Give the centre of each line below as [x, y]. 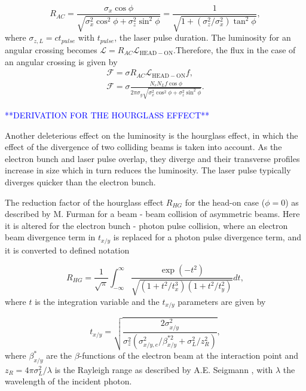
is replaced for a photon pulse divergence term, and [207, 237]
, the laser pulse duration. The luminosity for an [203, 37]
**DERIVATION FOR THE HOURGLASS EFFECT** [107, 115]
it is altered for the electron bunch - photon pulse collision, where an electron [146, 225]
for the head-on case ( [225, 202]
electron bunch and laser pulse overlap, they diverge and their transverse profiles [152, 158]
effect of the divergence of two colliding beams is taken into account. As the [143, 147]
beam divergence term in [50, 237]
